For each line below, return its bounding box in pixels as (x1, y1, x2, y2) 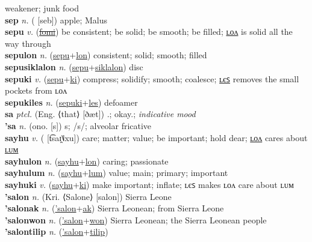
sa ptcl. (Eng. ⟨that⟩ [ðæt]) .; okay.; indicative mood (5, 107, 196, 120)
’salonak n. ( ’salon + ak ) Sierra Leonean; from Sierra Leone (5, 202, 224, 214)
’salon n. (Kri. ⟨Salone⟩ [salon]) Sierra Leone (5, 190, 172, 202)
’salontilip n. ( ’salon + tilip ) (5, 225, 108, 238)
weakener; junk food (5, 2, 79, 14)
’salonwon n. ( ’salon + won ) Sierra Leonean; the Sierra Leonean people (5, 213, 267, 226)
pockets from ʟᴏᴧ (5, 84, 67, 97)
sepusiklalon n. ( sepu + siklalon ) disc (5, 60, 143, 73)
